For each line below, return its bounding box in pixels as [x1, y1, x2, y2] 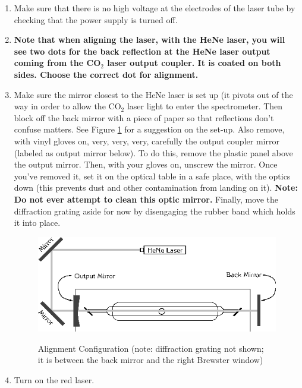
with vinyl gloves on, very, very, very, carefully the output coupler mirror [14, 134, 279, 147]
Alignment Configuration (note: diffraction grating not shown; [37, 342, 264, 354]
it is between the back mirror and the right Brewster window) [37, 354, 263, 366]
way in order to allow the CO [14, 100, 121, 112]
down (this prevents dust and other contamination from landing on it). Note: [14, 181, 298, 194]
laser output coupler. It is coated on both [107, 56, 281, 69]
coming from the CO [14, 56, 101, 69]
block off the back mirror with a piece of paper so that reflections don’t [14, 111, 274, 124]
